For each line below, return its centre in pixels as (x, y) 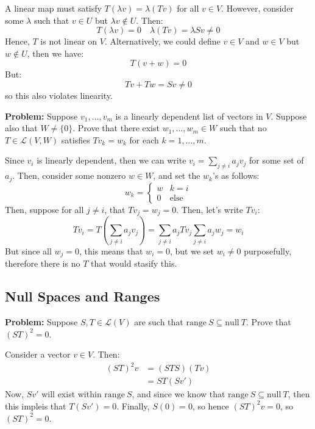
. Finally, (133, 406)
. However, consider (257, 8)
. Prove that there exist (116, 128)
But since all (28, 251)
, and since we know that (179, 394)
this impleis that (36, 406)
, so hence (211, 406)
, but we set (192, 251)
